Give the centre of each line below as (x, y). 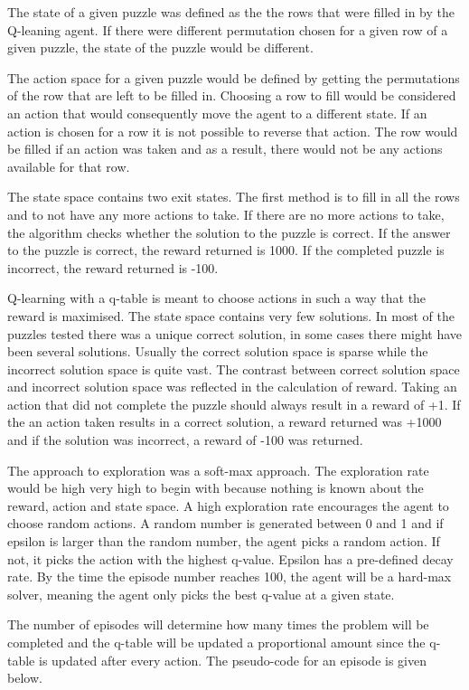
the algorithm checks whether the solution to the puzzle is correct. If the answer (229, 232)
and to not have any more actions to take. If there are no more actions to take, (226, 214)
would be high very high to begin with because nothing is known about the (216, 488)
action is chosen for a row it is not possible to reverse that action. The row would (233, 131)
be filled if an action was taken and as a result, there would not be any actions (225, 149)
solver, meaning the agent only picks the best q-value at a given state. (201, 594)
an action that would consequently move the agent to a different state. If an (217, 113)
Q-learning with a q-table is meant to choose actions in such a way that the (217, 298)
